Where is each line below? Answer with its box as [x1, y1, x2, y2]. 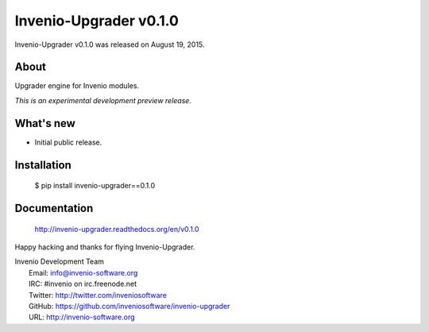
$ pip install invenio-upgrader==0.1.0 [34, 181, 155, 191]
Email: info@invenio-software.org [29, 268, 138, 277]
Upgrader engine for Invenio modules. [14, 81, 139, 91]
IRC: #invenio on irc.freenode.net [29, 279, 137, 289]
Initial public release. [34, 137, 102, 147]
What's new [14, 116, 75, 130]
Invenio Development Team [14, 257, 105, 266]
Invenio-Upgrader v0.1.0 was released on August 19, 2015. [14, 40, 205, 49]
